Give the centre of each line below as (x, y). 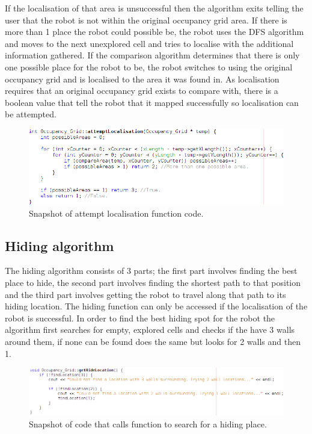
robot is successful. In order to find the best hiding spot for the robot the (140, 318)
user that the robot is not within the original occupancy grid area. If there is (146, 20)
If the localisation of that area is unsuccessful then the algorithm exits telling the (154, 8)
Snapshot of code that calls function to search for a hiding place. (148, 423)
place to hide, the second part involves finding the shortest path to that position (153, 283)
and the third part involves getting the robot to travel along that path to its (145, 294)
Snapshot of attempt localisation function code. (116, 213)
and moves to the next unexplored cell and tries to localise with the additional (149, 43)
